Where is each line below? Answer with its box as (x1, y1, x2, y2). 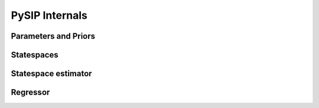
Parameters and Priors (11, 31, 96, 41)
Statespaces (11, 50, 58, 60)
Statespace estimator (11, 69, 92, 79)
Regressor (11, 87, 50, 97)
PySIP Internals (11, 9, 88, 22)
